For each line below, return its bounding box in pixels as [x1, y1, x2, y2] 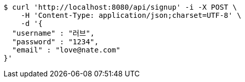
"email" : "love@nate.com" [12, 46, 120, 54]
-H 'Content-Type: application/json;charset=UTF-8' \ [21, 11, 241, 19]
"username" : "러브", [12, 29, 95, 37]
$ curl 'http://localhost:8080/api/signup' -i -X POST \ [4, 3, 237, 11]
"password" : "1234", [12, 38, 99, 46]
